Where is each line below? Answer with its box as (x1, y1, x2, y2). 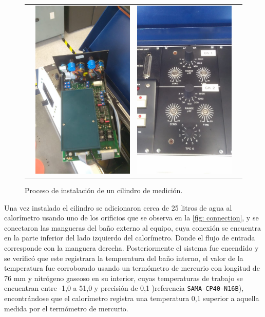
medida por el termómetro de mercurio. (4, 303, 128, 313)
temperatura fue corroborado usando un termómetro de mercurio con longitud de (4, 263, 260, 273)
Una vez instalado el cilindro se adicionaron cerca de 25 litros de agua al (4, 202, 232, 213)
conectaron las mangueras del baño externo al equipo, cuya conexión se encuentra (4, 222, 261, 233)
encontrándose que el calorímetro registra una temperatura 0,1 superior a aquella (4, 292, 259, 303)
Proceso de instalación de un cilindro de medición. (25, 184, 183, 195)
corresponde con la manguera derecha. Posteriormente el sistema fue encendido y (4, 242, 259, 253)
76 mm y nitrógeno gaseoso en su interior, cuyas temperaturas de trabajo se (4, 272, 243, 283)
